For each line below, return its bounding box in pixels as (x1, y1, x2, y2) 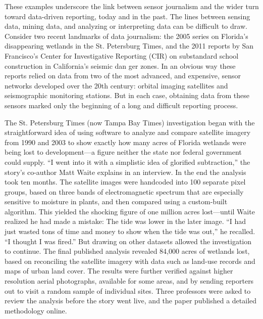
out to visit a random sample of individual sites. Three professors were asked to (5, 285, 251, 296)
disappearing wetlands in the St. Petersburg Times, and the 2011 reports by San (5, 40, 254, 51)
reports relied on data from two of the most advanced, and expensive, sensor (5, 70, 241, 81)
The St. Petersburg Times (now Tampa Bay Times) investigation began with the (5, 117, 255, 127)
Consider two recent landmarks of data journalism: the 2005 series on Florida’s (5, 30, 248, 41)
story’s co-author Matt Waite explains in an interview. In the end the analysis (5, 166, 246, 177)
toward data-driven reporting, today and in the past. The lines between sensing (5, 11, 250, 21)
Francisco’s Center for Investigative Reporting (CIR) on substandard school (5, 50, 239, 61)
